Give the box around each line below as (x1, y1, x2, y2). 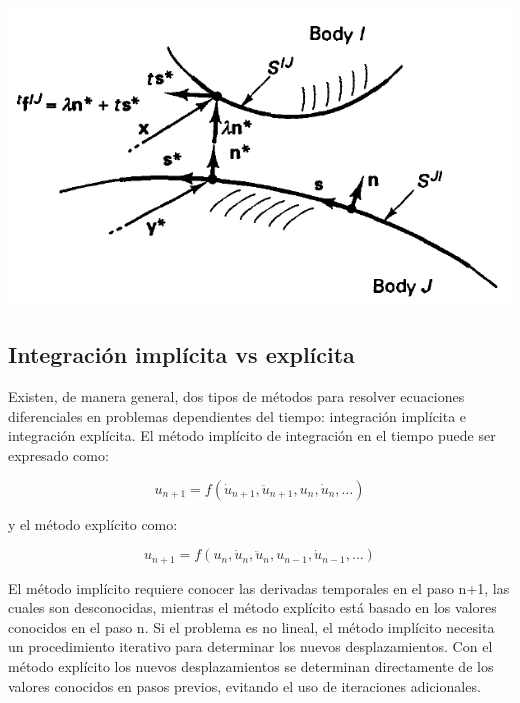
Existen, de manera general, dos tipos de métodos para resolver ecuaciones (8, 386, 465, 407)
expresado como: (8, 445, 109, 466)
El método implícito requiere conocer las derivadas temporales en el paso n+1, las (8, 577, 510, 598)
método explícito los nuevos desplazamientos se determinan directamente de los (8, 656, 494, 677)
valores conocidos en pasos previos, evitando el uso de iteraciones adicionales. (8, 675, 481, 696)
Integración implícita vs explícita (8, 339, 355, 370)
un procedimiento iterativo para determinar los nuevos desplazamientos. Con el (8, 636, 493, 657)
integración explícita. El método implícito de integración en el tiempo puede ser (8, 425, 496, 446)
